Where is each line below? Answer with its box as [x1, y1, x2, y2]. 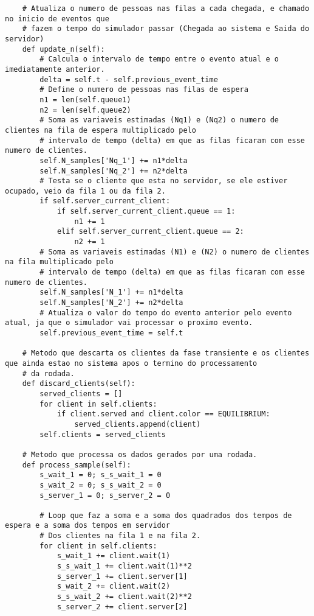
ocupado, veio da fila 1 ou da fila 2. [5, 186, 166, 195]
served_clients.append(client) [74, 419, 201, 429]
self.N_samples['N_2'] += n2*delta [39, 298, 183, 307]
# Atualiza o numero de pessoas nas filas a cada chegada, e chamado [22, 4, 310, 13]
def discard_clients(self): [22, 379, 135, 388]
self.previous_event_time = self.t [39, 329, 183, 337]
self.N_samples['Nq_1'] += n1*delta [39, 156, 188, 165]
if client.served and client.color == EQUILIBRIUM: [56, 410, 270, 419]
